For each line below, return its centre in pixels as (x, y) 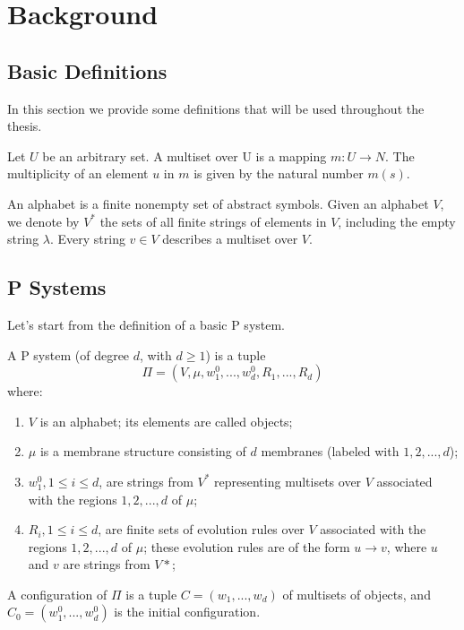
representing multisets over (288, 481)
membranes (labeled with (330, 451)
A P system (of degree (69, 354)
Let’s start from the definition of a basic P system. (146, 324)
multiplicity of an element (78, 173)
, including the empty (397, 221)
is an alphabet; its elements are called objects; (166, 421)
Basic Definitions (87, 70)
